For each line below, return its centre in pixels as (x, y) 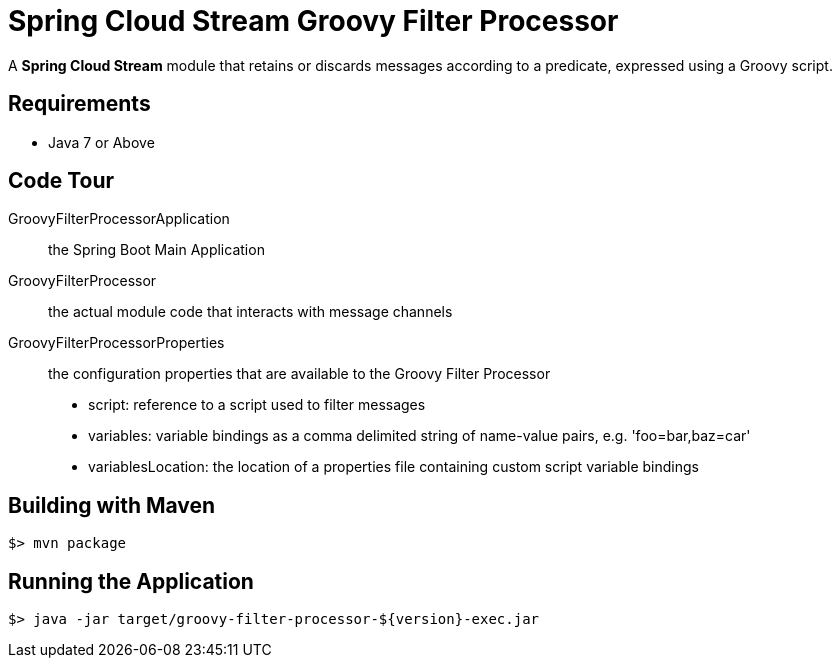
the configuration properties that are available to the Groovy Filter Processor (299, 374)
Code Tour (61, 181)
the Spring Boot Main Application (156, 250)
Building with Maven (112, 505)
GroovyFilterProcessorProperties (116, 343)
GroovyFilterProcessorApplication (119, 219)
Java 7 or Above (101, 142)
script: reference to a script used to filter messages (257, 405)
